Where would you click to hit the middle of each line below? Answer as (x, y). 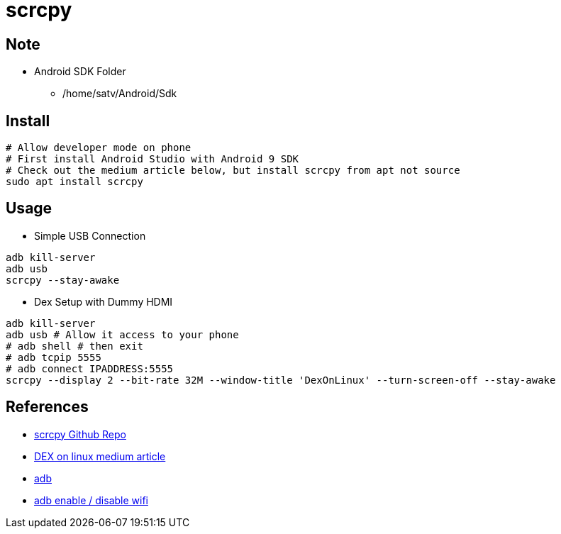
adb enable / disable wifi (91, 500)
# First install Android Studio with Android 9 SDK (152, 159)
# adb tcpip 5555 (54, 357)
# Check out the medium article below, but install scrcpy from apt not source (233, 171)
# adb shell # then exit (74, 346)
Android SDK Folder (80, 72)
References (47, 407)
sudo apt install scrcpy (74, 182)
